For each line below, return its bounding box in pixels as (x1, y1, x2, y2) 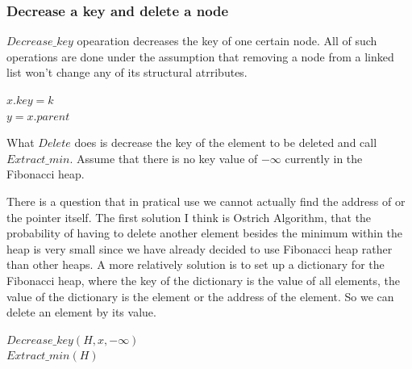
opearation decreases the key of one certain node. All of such (77, 32, 377, 49)
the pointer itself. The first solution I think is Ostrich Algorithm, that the (6, 208, 372, 225)
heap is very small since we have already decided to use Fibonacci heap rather (6, 240, 393, 257)
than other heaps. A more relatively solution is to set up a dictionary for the (6, 256, 385, 273)
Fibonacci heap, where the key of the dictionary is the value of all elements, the (6, 271, 401, 288)
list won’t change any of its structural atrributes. (6, 64, 248, 81)
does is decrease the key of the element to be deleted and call (74, 134, 377, 151)
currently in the (285, 149, 363, 166)
